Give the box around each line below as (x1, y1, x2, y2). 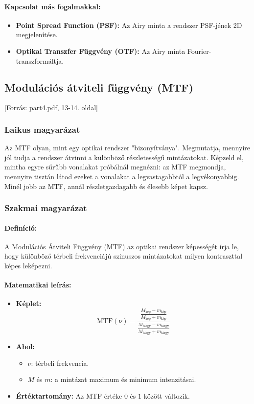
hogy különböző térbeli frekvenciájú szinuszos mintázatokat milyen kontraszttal (4, 251, 243, 261)
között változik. (143, 391, 190, 401)
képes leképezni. (4, 260, 52, 270)
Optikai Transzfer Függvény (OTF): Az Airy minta (16, 46, 185, 56)
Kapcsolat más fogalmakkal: (4, 1, 101, 11)
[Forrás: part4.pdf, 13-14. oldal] (4, 102, 98, 113)
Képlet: (16, 298, 42, 309)
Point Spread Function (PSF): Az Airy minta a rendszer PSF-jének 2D (16, 20, 242, 30)
